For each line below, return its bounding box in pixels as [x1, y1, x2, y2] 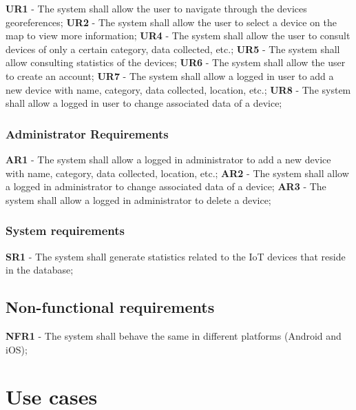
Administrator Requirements [6, 125, 169, 142]
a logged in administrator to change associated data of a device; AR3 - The [6, 179, 326, 194]
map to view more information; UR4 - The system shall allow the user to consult [6, 28, 350, 43]
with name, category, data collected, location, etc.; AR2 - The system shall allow [6, 165, 349, 180]
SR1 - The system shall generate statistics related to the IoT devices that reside [6, 249, 346, 263]
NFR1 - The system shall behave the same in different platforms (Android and [6, 328, 342, 342]
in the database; [6, 263, 74, 277]
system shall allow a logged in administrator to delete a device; [6, 192, 271, 207]
